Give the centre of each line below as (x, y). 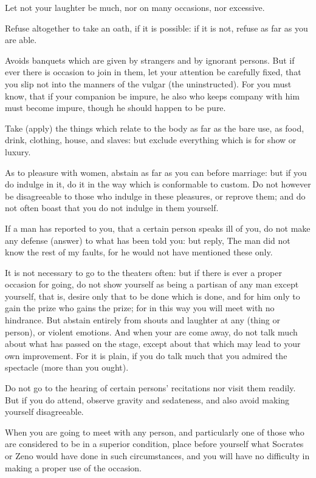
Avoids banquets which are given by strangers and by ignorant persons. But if (150, 60)
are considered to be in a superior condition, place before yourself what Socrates (154, 444)
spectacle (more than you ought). (67, 367)
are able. (21, 40)
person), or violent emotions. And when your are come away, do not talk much (151, 332)
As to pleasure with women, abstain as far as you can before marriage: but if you (156, 172)
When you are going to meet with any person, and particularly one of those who (155, 432)
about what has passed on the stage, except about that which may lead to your (153, 344)
